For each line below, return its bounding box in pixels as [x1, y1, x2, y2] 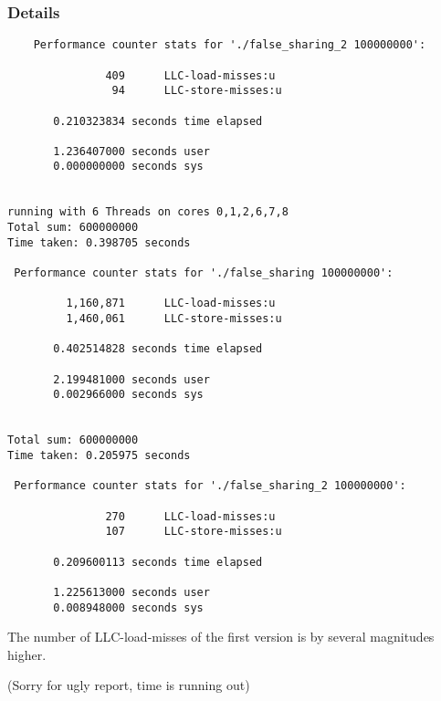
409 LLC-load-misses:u [105, 68, 276, 82]
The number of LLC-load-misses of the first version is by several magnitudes [7, 627, 435, 646]
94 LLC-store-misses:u [111, 84, 282, 98]
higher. [7, 644, 47, 664]
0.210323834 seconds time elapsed [53, 114, 263, 128]
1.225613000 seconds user [53, 585, 210, 599]
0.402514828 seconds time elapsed [53, 342, 263, 356]
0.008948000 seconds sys [53, 601, 204, 614]
